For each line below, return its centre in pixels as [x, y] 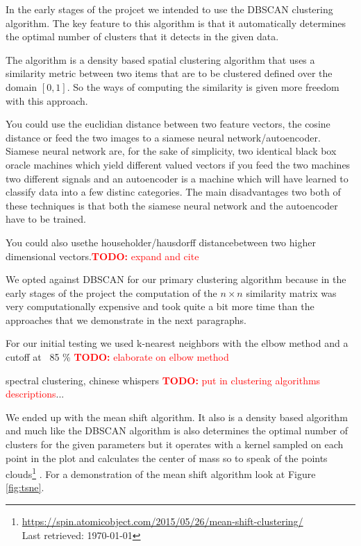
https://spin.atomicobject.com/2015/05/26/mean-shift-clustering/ [162, 521]
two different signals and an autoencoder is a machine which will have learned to [177, 178]
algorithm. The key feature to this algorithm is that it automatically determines [176, 23]
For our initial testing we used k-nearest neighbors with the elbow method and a [177, 343]
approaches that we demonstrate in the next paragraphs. [126, 319]
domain [22, 86]
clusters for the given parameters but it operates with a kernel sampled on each [175, 444]
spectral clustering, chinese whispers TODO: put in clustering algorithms [163, 380]
